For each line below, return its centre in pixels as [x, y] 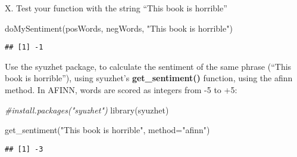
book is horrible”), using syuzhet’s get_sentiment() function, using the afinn [149, 78]
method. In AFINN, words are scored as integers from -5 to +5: [121, 90]
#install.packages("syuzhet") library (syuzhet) [87, 110]
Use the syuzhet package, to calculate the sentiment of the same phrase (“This [148, 66]
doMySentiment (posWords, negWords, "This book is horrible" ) [119, 28]
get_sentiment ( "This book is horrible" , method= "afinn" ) [107, 130]
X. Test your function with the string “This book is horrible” [116, 8]
